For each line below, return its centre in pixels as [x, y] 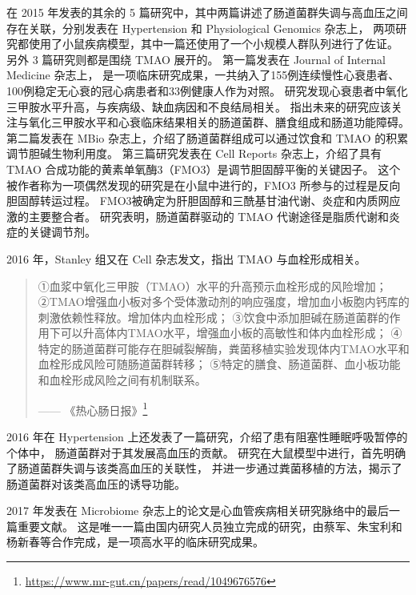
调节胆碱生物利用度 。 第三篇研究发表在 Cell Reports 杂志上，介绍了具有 [194, 153]
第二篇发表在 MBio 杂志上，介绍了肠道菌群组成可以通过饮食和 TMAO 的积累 [208, 137]
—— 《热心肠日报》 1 [93, 408]
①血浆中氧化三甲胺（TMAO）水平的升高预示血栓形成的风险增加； [212, 285]
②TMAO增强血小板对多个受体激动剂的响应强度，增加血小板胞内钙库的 [224, 302]
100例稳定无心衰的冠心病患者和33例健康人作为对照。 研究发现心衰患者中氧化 [207, 90]
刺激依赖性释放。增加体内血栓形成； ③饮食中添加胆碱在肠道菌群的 [214, 317]
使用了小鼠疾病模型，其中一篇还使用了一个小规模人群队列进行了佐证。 [213, 44]
